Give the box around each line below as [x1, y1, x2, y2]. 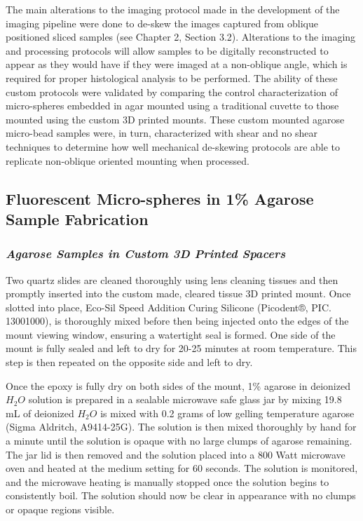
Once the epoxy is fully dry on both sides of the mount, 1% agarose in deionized [6, 378, 350, 393]
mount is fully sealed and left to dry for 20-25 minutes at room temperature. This [6, 341, 357, 356]
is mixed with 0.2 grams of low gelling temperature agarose [100, 405, 355, 420]
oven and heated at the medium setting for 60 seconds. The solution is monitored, [6, 461, 358, 475]
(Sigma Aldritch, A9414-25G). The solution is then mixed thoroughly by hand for [6, 419, 357, 434]
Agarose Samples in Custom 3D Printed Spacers [6, 245, 286, 262]
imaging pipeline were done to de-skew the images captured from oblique [6, 15, 318, 30]
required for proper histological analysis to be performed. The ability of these [6, 70, 338, 85]
